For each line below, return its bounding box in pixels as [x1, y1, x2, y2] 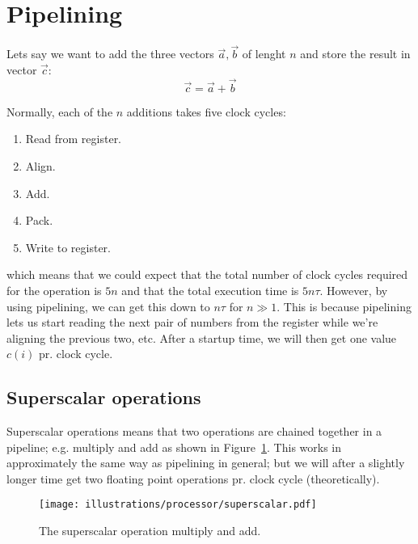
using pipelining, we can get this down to [6, 297, 210, 314]
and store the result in [300, 45, 411, 62]
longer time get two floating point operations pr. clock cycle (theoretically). [6, 470, 380, 487]
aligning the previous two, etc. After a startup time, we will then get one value [6, 329, 397, 346]
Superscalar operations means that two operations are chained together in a [6, 423, 382, 440]
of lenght [242, 45, 286, 62]
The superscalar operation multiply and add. [39, 522, 261, 539]
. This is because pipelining [277, 297, 412, 314]
